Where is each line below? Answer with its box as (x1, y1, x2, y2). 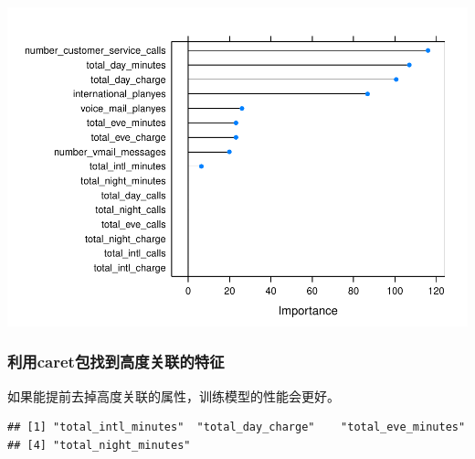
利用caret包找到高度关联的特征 (7, 350, 225, 373)
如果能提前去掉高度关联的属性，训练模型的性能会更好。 (7, 386, 340, 405)
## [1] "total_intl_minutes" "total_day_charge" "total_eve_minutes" (7, 421, 466, 434)
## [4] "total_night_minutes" (7, 438, 191, 452)
